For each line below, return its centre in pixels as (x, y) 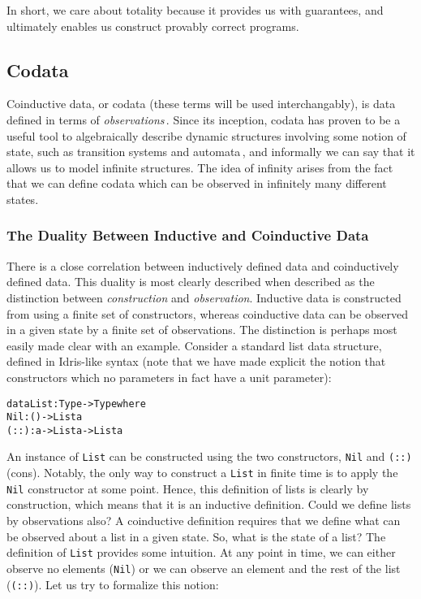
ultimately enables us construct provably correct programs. (153, 26)
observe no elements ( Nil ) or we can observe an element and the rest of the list (204, 568)
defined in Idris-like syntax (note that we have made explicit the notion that (196, 361)
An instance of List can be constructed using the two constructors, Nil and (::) (209, 456)
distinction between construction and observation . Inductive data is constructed (204, 297)
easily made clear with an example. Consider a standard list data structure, (194, 345)
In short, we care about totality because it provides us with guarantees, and (195, 10)
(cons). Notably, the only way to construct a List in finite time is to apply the (202, 473)
